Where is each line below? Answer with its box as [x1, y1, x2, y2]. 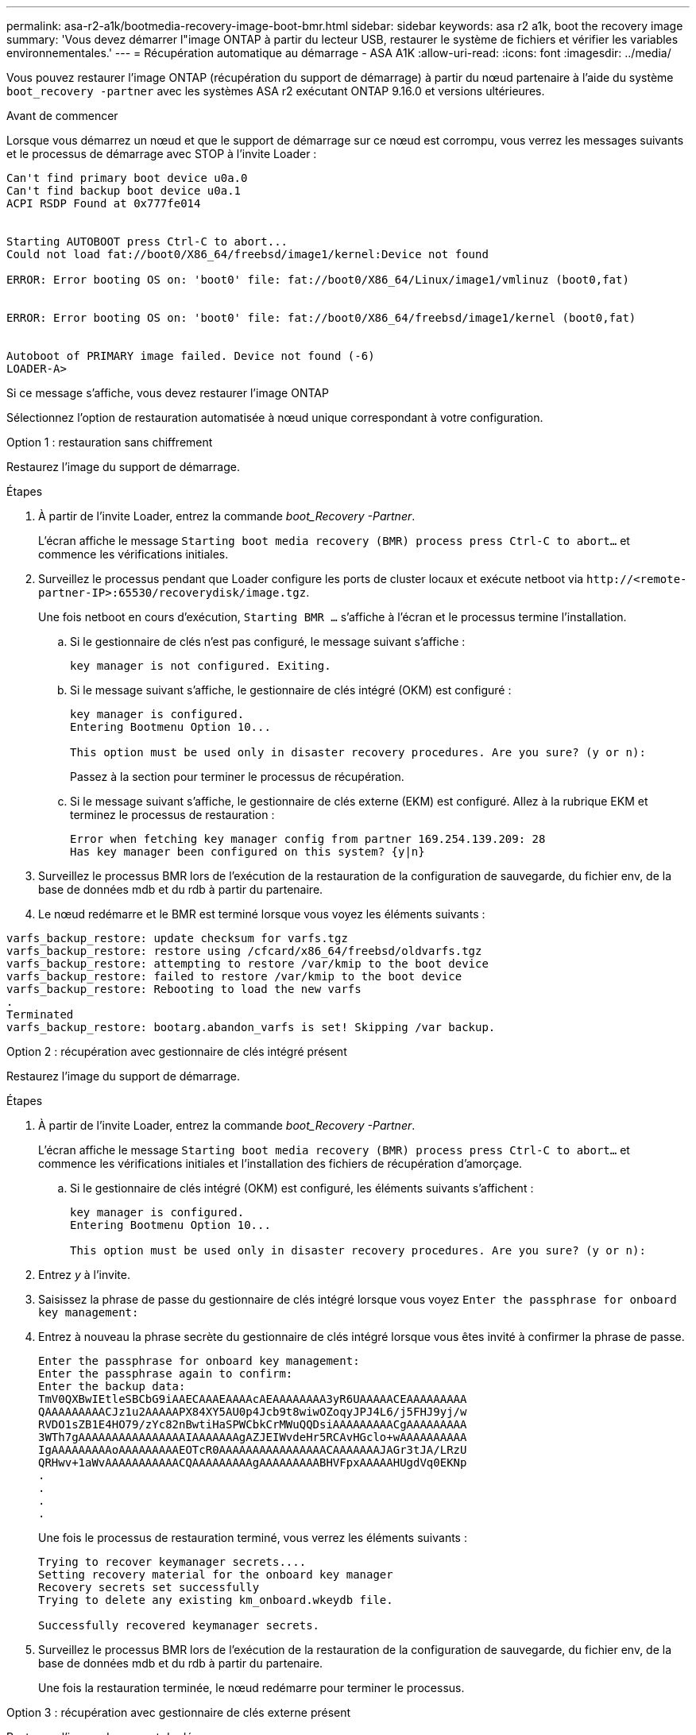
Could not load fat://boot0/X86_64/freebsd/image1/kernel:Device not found [6, 248, 489, 261]
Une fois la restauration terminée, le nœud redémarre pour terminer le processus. [38, 1681, 465, 1694]
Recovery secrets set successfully [38, 1581, 260, 1594]
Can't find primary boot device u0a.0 [6, 172, 248, 184]
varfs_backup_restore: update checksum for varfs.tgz [6, 932, 348, 945]
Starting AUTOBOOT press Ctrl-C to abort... [6, 235, 288, 248]
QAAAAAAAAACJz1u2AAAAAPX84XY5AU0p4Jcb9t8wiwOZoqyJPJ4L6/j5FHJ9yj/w [38, 1405, 467, 1418]
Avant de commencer [6, 109, 118, 122]
